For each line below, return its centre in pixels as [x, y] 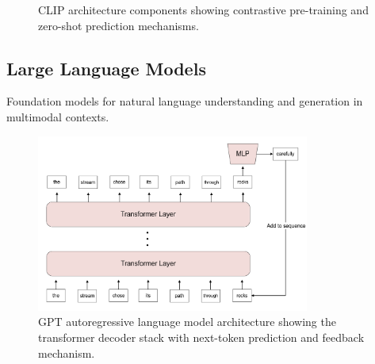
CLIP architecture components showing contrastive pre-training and [203, 10]
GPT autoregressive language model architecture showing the [187, 322]
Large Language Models [106, 68]
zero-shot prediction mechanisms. [119, 25]
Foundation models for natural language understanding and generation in [185, 101]
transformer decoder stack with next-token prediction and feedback [201, 337]
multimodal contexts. [58, 116]
